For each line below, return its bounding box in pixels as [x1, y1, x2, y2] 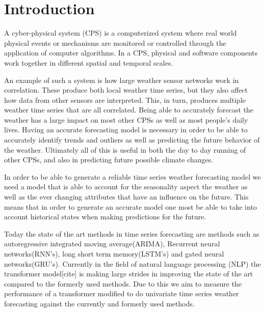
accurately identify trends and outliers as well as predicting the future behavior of [4, 134, 260, 145]
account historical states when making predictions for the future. [4, 211, 206, 222]
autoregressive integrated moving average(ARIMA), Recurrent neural [4, 238, 220, 249]
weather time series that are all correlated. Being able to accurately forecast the [4, 104, 254, 115]
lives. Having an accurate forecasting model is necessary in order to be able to [4, 124, 248, 135]
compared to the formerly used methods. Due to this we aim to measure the [4, 278, 242, 289]
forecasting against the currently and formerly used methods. [4, 298, 195, 308]
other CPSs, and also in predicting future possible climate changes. [4, 154, 214, 165]
